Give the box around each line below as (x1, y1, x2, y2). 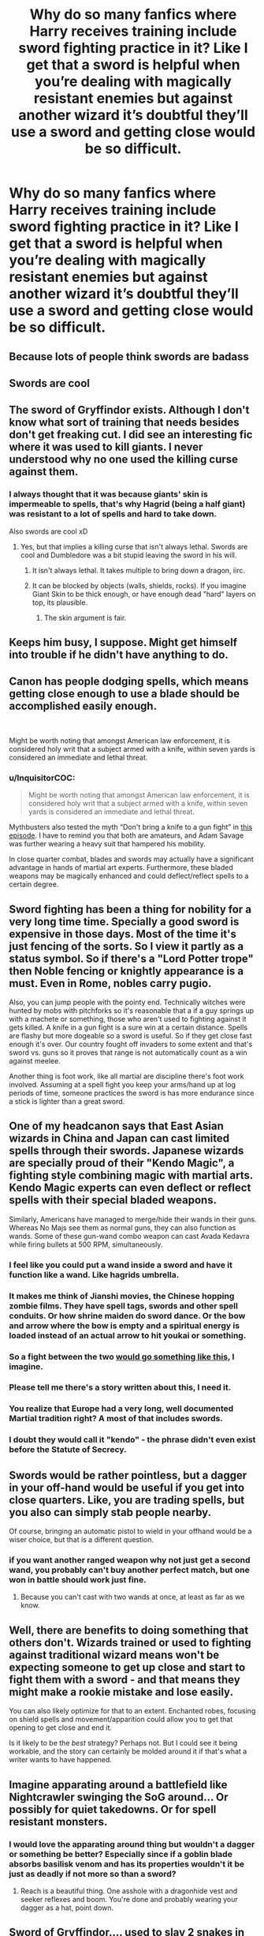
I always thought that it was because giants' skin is (9, 489, 208, 500)
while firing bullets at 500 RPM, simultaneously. (9, 1240, 163, 1249)
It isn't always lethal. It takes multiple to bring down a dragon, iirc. (32, 565, 245, 575)
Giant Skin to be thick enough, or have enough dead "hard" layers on (32, 589, 256, 598)
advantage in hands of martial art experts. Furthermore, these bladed (9, 863, 233, 872)
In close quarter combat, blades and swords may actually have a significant (9, 854, 255, 864)
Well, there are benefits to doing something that (9, 1623, 249, 1637)
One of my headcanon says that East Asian (9, 1120, 224, 1133)
